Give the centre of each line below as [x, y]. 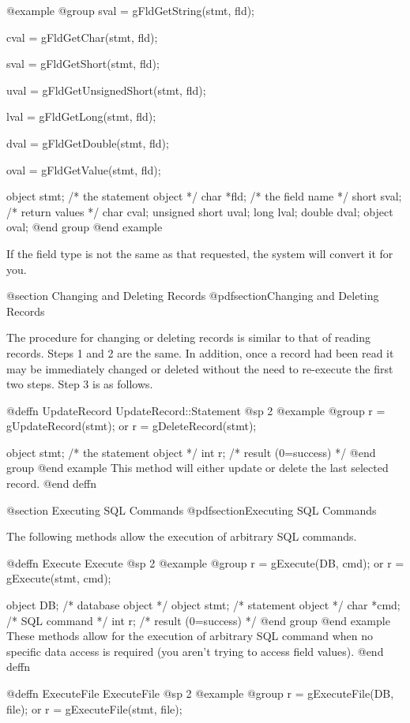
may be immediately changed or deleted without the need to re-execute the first [200, 368]
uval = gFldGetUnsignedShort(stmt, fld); [106, 90]
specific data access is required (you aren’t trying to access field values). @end [195, 651]
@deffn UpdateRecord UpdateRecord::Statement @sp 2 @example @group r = [196, 410]
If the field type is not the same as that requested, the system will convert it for [200, 253]
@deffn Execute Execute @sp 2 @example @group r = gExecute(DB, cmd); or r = [205, 562]
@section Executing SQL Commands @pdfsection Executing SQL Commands [192, 509]
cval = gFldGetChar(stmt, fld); [82, 37]
